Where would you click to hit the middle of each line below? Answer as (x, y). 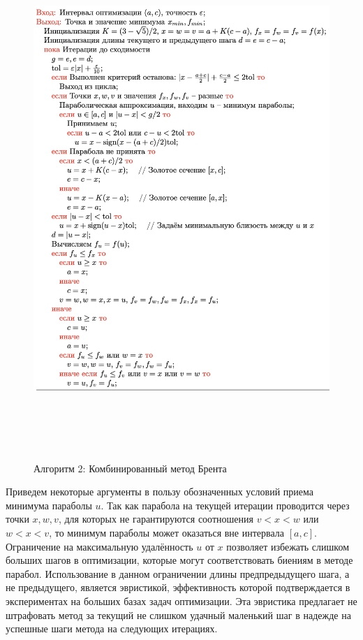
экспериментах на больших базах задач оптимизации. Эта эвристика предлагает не (181, 601)
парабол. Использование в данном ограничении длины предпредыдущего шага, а (178, 573)
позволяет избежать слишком (288, 546)
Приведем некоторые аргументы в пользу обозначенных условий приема (160, 492)
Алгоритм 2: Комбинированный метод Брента (130, 468)
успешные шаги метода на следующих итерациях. (112, 628)
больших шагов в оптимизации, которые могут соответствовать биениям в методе (179, 560)
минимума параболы (49, 505)
